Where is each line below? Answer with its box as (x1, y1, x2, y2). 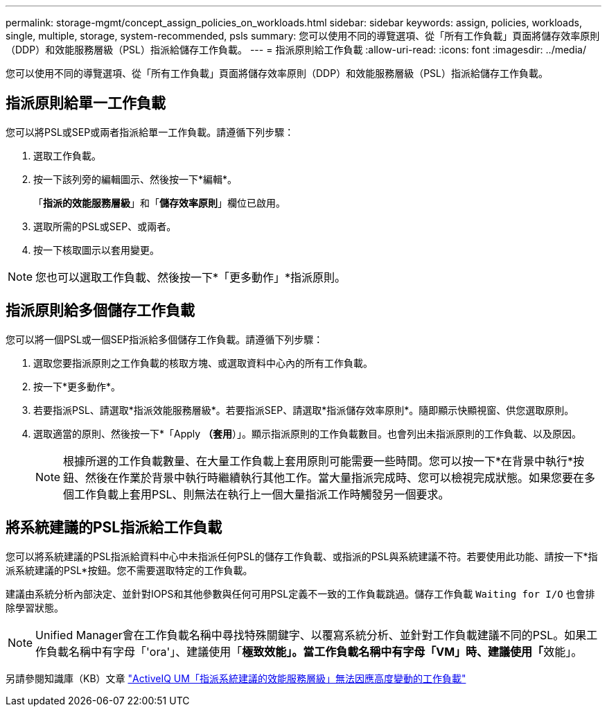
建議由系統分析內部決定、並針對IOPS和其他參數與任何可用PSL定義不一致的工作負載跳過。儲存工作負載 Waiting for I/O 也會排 (6, 587, 595, 600)
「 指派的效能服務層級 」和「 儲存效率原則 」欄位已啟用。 (33, 196, 285, 209)
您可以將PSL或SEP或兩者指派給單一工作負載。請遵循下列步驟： (6, 125, 294, 138)
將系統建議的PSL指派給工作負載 (6, 519, 222, 537)
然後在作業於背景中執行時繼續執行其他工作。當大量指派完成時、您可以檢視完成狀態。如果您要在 (85, 470, 585, 485)
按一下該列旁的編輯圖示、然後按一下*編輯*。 (33, 173, 238, 185)
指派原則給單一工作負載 (6, 94, 166, 112)
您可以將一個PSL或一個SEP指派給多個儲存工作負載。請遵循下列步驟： (6, 333, 324, 345)
